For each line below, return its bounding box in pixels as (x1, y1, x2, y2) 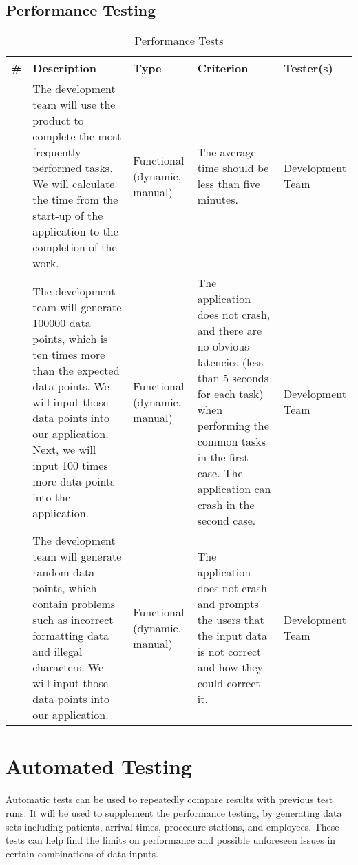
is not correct (197, 643, 262, 660)
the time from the (32, 191, 118, 208)
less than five (197, 176, 260, 192)
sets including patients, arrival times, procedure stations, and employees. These (6, 819, 339, 833)
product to (32, 112, 84, 129)
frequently (32, 144, 81, 160)
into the (32, 488, 71, 505)
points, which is (32, 330, 108, 346)
